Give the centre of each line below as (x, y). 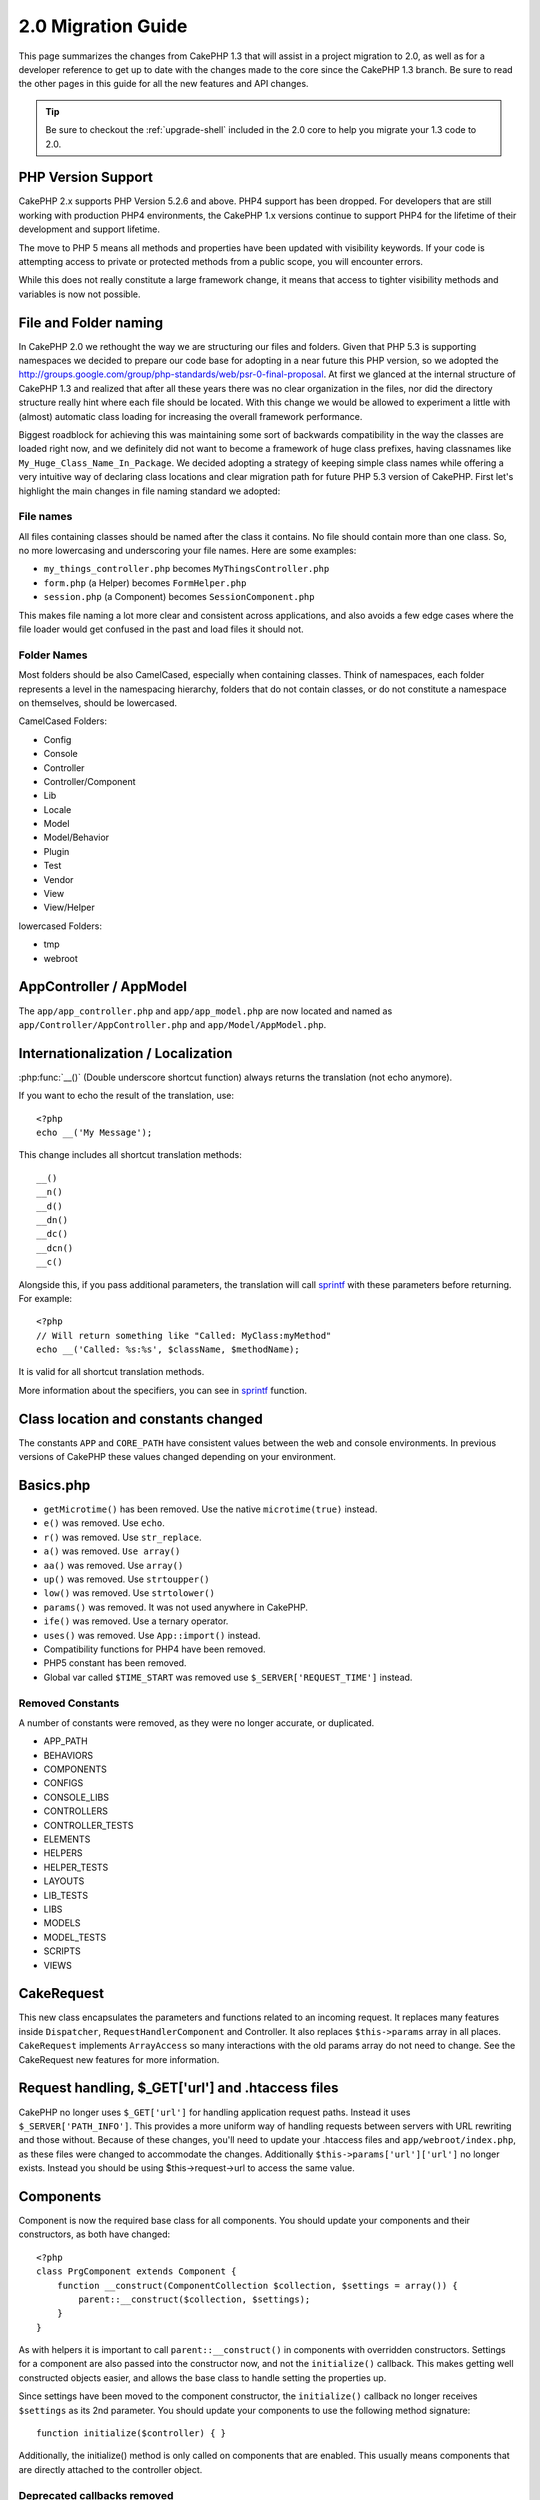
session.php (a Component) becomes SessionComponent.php (179, 597)
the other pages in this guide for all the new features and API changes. (163, 84)
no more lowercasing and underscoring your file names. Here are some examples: (187, 551)
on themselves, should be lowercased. (98, 702)
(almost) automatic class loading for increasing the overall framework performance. (190, 416)
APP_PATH (66, 1741)
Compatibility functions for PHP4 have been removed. (154, 1649)
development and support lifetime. (89, 229)
